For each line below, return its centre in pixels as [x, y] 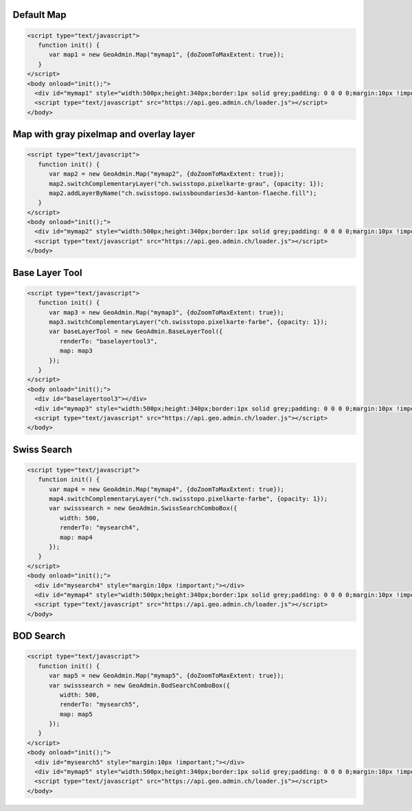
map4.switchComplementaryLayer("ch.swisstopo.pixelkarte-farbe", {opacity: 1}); [188, 499]
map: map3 [76, 351]
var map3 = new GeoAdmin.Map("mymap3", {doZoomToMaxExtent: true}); [167, 312]
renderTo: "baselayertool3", [108, 341]
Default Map [39, 15]
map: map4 [76, 537]
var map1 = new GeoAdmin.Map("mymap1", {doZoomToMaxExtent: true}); [167, 55]
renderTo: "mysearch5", [100, 705]
